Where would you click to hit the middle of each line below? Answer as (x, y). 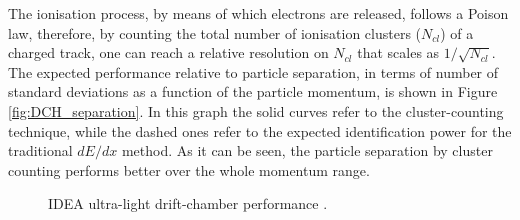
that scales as (398, 52)
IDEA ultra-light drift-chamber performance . (188, 203)
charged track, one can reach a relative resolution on (168, 52)
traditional (40, 150)
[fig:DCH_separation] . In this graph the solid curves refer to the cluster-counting (256, 110)
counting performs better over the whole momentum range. (189, 169)
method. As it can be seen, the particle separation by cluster (307, 150)
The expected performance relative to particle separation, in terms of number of (253, 71)
